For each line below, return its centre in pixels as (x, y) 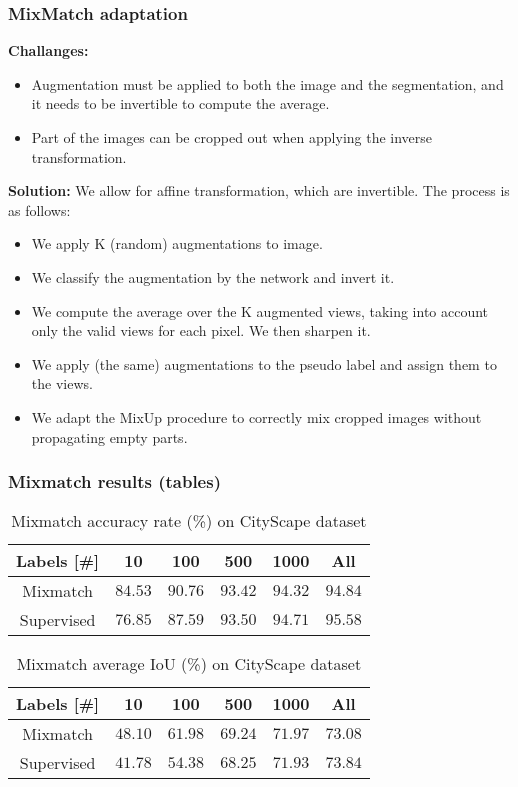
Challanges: (48, 50)
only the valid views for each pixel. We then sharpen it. (201, 330)
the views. (62, 383)
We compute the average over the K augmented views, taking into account (260, 310)
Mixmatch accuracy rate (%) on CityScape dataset (189, 521)
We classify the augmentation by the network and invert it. (213, 276)
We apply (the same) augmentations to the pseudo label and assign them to (264, 363)
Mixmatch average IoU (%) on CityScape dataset (189, 664)
